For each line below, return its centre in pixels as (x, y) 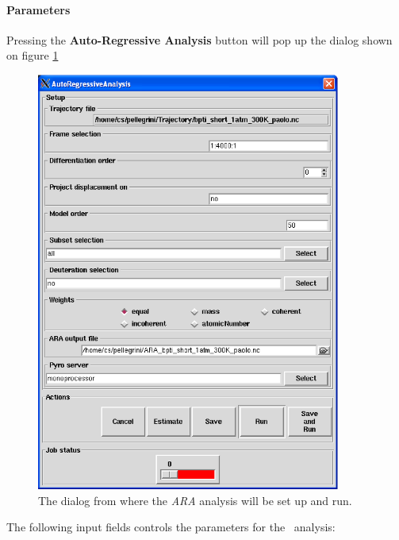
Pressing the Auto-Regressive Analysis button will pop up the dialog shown (199, 39)
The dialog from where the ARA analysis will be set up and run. (195, 500)
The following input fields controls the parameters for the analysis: (171, 527)
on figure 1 (33, 55)
